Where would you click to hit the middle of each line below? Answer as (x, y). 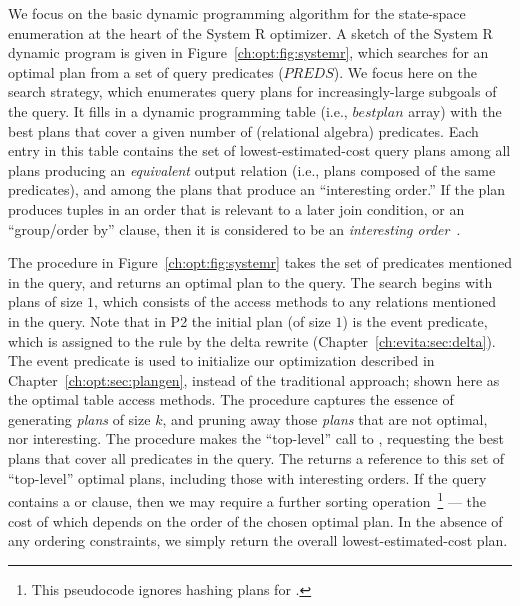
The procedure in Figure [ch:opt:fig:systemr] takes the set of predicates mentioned (260, 262)
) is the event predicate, (415, 320)
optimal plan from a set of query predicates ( (146, 71)
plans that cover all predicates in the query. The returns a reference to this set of (256, 458)
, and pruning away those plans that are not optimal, (325, 418)
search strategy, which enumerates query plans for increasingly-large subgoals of (252, 91)
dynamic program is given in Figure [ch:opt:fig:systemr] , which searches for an (248, 52)
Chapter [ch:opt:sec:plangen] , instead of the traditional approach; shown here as (254, 379)
